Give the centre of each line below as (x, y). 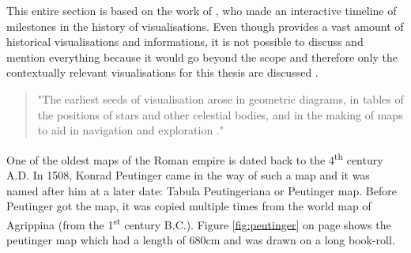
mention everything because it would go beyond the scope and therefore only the (202, 57)
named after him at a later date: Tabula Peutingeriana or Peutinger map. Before (202, 190)
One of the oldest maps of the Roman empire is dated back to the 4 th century (195, 158)
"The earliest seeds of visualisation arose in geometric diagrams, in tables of (221, 98)
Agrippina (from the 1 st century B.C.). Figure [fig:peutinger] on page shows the (199, 223)
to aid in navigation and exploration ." (130, 130)
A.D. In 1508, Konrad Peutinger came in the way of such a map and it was (188, 175)
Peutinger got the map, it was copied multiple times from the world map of (189, 206)
